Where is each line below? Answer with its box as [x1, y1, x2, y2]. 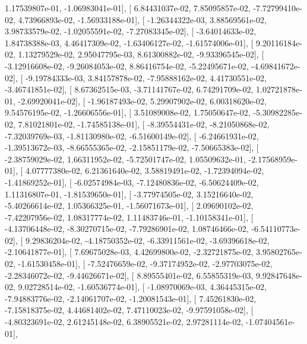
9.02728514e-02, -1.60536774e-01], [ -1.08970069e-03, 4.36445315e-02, [18, 281, 267, 293]
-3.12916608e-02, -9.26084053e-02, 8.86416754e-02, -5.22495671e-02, [5, 59, 249, 72]
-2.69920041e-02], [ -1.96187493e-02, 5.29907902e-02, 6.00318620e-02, [18, 94, 267, 107]
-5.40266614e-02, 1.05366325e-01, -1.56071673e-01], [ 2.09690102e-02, [5, 199, 254, 212]
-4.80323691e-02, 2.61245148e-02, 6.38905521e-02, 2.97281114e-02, [5, 316, 243, 328]
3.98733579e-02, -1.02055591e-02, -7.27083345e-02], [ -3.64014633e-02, [5, 25, 257, 37]
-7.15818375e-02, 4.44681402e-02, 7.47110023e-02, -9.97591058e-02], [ [5, 304, 254, 316]
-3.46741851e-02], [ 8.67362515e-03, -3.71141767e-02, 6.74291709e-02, [5, 83, 254, 95]
